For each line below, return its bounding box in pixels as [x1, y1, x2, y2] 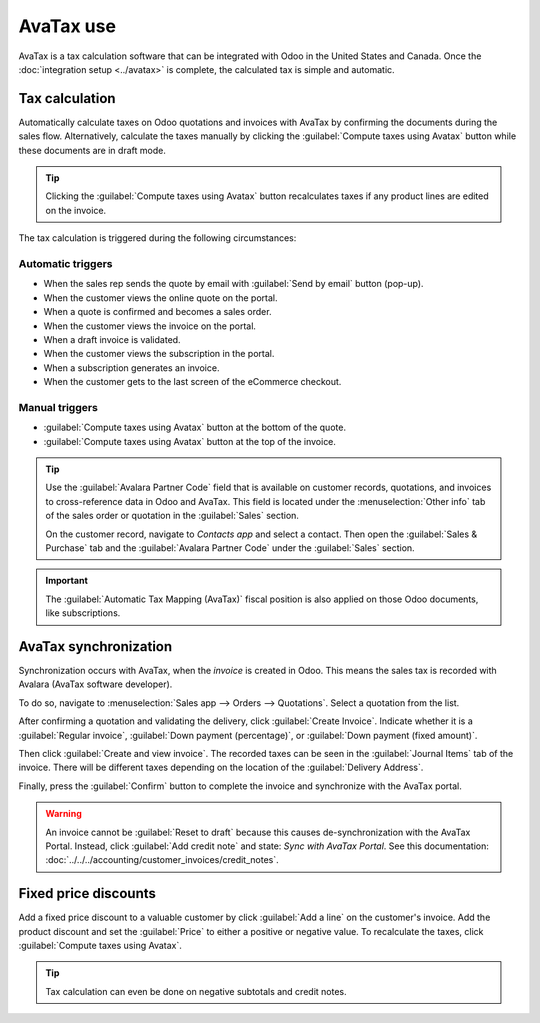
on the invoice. [45, 204, 107, 216]
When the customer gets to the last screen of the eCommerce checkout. [43, 376, 342, 388]
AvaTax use [18, 15, 117, 37]
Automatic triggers [18, 256, 114, 270]
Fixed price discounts [18, 885, 157, 902]
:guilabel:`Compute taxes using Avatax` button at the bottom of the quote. [43, 421, 347, 434]
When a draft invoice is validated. [43, 333, 181, 345]
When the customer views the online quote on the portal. [43, 291, 279, 304]
